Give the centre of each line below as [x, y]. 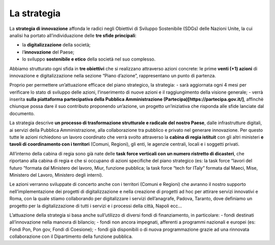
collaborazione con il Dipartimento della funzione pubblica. [71, 236]
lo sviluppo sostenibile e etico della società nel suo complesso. [89, 59]
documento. [22, 113]
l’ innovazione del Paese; [48, 52]
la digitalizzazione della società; [57, 45]
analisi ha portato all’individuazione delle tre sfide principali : [73, 35]
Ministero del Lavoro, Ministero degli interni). [56, 175]
